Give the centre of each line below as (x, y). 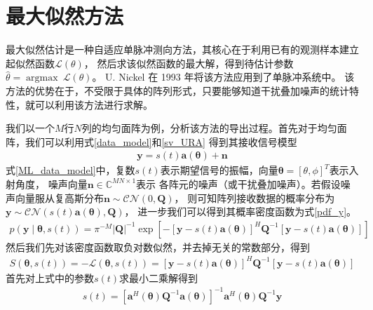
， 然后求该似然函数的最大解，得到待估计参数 (189, 63)
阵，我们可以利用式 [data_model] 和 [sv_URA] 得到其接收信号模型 (151, 141)
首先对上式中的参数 (50, 277)
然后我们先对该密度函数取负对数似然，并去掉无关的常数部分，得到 (158, 247)
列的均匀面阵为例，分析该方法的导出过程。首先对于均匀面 (214, 128)
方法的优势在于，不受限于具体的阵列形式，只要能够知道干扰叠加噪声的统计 (177, 90)
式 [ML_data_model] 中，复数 (70, 170)
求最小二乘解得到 (159, 277)
